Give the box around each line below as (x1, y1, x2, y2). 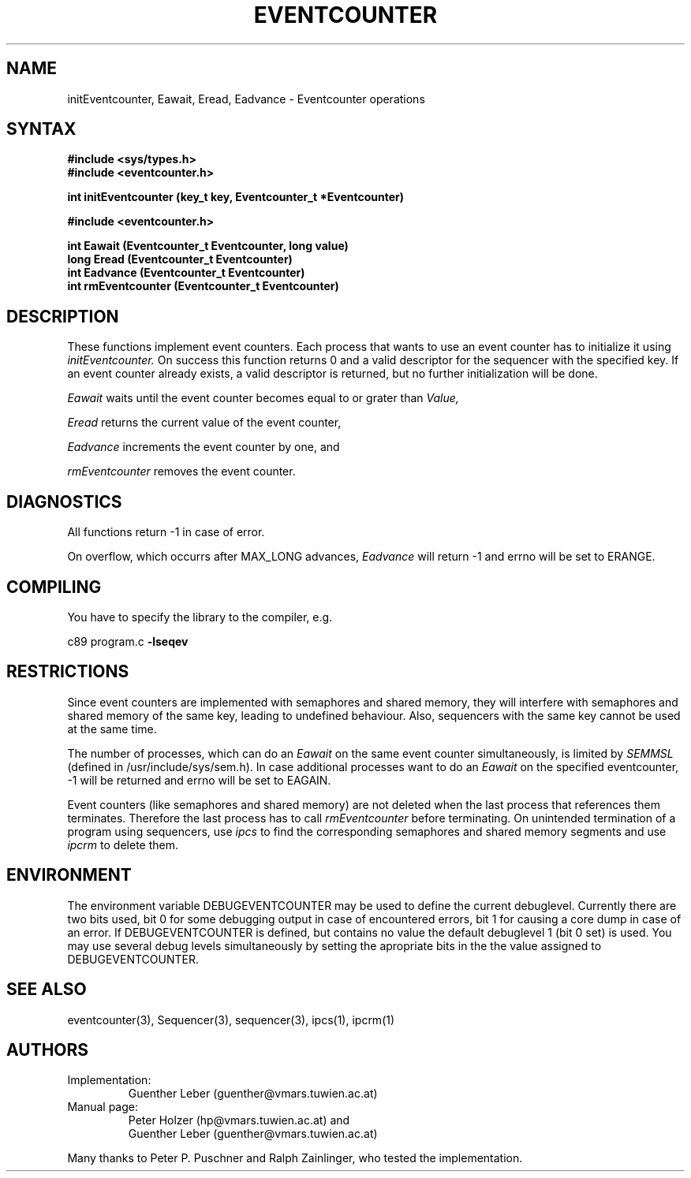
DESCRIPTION (6, 306, 119, 326)
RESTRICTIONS (6, 662, 129, 682)
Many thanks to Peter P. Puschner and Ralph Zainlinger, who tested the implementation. (67, 1151, 523, 1165)
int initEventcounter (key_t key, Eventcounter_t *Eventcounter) (67, 190, 405, 204)
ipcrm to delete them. (67, 837, 179, 852)
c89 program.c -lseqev (67, 634, 189, 648)
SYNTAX (6, 119, 77, 140)
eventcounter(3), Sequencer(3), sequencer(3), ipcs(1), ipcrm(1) (67, 1012, 395, 1027)
